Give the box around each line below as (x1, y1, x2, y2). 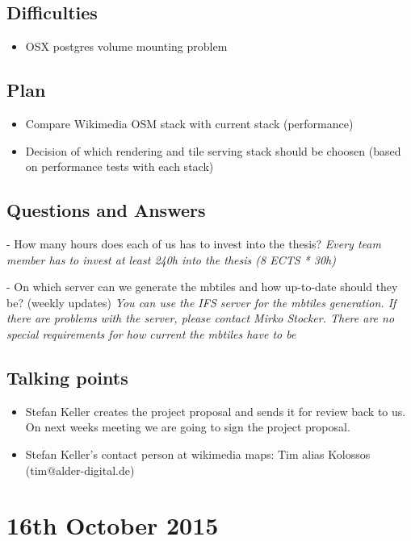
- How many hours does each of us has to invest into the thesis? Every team (6, 235, 381, 252)
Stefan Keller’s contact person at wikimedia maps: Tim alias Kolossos (25, 445, 371, 462)
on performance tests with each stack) (25, 158, 214, 175)
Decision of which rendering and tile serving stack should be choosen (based (25, 142, 401, 159)
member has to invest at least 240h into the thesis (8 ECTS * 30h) (6, 251, 336, 268)
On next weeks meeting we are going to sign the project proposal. (25, 418, 350, 435)
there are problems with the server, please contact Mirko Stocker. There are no (6, 310, 395, 327)
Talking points (6, 364, 128, 389)
